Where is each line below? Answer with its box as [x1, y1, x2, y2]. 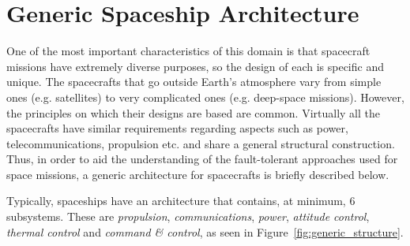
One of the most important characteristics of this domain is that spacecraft [6, 43, 371, 59]
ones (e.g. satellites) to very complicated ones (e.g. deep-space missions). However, [6, 88, 404, 105]
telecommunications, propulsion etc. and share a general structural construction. [6, 135, 395, 151]
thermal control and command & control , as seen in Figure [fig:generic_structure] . [6, 223, 404, 240]
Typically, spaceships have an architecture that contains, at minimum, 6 [6, 192, 355, 209]
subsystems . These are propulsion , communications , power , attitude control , [6, 208, 370, 225]
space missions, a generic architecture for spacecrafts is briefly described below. [6, 166, 389, 182]
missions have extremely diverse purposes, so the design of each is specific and [6, 58, 384, 74]
